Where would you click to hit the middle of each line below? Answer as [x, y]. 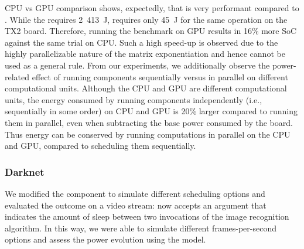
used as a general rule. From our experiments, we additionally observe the [137, 65]
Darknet [25, 171]
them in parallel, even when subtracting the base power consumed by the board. [149, 122]
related [17, 76]
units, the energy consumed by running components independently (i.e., [134, 99]
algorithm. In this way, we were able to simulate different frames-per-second [141, 228]
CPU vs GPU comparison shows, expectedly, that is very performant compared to [152, 8]
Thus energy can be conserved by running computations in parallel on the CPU [148, 134]
